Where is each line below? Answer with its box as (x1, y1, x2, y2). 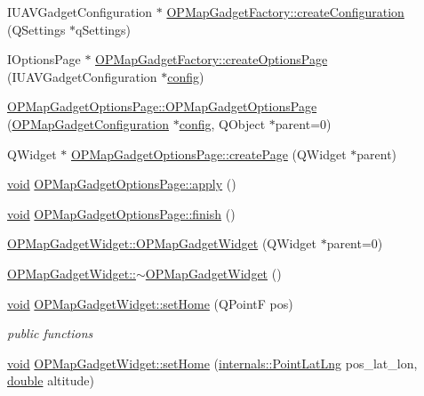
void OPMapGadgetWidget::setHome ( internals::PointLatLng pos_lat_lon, (7, 353, 418, 372)
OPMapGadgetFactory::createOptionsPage (95, 50, 328, 69)
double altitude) (7, 371, 95, 390)
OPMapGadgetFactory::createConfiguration (166, 3, 404, 20)
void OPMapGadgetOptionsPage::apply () (7, 174, 236, 193)
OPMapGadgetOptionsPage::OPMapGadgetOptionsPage (7, 97, 317, 116)
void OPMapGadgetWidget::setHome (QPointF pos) (7, 294, 293, 312)
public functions (7, 324, 93, 343)
